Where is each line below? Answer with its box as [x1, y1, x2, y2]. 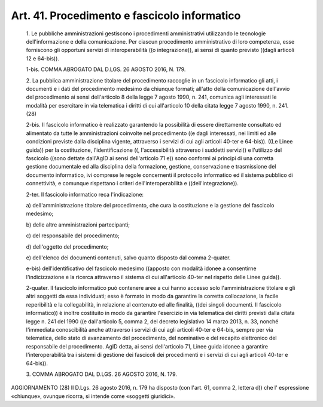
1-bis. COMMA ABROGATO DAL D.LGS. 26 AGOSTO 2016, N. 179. [26, 66, 186, 73]
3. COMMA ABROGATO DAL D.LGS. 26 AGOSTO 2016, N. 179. [26, 371, 178, 378]
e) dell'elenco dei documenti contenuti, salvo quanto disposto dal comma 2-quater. [26, 254, 231, 261]
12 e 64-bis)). [26, 54, 60, 62]
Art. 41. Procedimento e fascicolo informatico [11, 9, 241, 22]
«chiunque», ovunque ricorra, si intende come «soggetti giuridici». [11, 392, 175, 400]
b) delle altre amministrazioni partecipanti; [26, 221, 130, 228]
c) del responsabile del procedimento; [26, 232, 120, 239]
